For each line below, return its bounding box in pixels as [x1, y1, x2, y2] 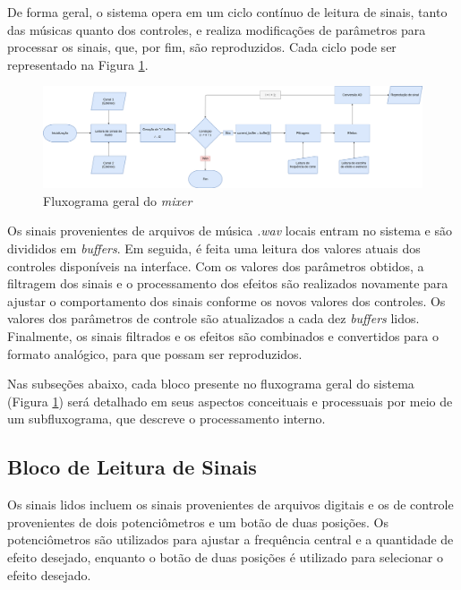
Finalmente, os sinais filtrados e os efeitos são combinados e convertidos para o [7, 326, 440, 345]
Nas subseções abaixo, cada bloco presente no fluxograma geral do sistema [7, 374, 414, 393]
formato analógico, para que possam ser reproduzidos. [7, 344, 303, 363]
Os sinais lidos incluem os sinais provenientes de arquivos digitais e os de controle [7, 495, 454, 514]
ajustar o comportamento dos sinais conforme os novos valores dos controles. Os [7, 291, 446, 310]
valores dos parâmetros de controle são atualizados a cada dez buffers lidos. [7, 309, 420, 328]
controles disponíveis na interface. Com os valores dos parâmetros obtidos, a [7, 256, 424, 275]
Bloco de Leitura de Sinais [7, 453, 257, 481]
